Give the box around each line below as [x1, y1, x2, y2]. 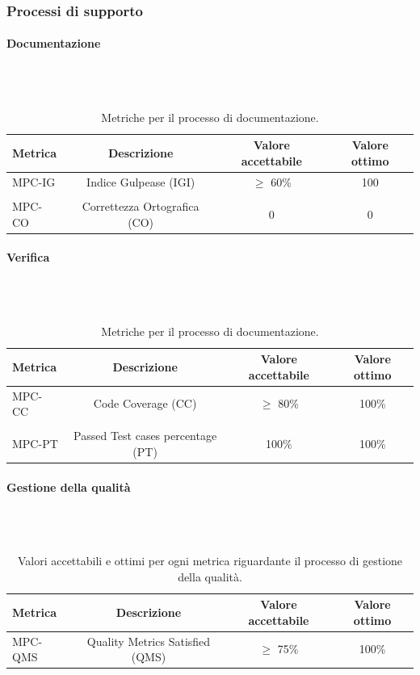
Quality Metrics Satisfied [86, 632, 211, 649]
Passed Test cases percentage [73, 427, 217, 444]
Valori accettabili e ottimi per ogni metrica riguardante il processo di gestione [17, 552, 403, 569]
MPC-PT [12, 435, 58, 452]
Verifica [6, 249, 50, 266]
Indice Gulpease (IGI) [86, 173, 195, 190]
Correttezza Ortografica [82, 197, 199, 214]
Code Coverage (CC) [93, 395, 197, 412]
